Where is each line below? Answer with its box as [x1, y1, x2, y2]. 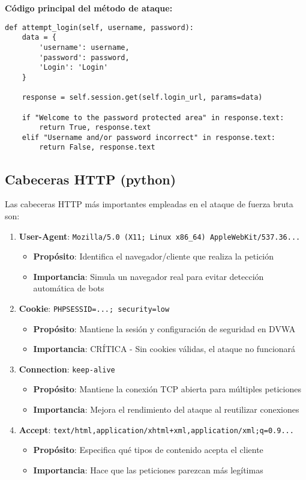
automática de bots [33, 282, 104, 294]
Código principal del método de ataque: [5, 2, 173, 14]
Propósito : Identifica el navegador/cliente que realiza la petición [33, 250, 274, 263]
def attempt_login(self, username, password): [5, 23, 194, 32]
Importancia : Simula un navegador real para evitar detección [33, 270, 264, 282]
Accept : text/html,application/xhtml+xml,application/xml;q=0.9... [19, 423, 294, 436]
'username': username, [39, 43, 130, 52]
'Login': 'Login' [39, 63, 108, 72]
